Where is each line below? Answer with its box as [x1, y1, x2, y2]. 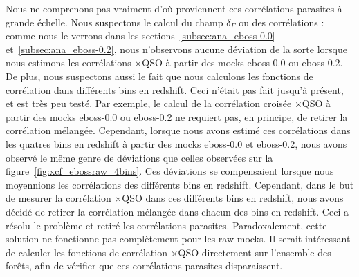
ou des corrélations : [239, 15, 324, 29]
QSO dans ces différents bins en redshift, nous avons [122, 191, 344, 205]
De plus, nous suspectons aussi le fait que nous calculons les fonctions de [6, 68, 313, 83]
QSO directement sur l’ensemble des [178, 245, 331, 259]
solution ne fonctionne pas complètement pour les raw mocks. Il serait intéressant [6, 231, 351, 246]
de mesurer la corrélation [6, 191, 111, 205]
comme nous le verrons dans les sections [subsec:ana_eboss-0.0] [6, 28, 275, 43]
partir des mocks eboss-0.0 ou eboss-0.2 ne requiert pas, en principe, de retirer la [6, 109, 348, 124]
